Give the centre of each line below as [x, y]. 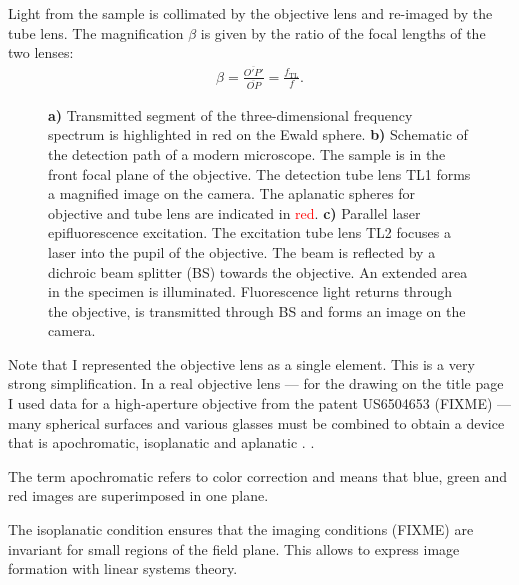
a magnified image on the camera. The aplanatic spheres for [231, 193]
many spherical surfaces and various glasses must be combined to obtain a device [256, 422]
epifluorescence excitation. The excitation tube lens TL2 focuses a [250, 232]
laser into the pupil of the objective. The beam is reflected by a [242, 251]
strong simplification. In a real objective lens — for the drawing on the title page [256, 383]
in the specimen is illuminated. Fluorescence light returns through [250, 291]
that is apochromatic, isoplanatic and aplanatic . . [161, 442]
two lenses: [41, 52]
